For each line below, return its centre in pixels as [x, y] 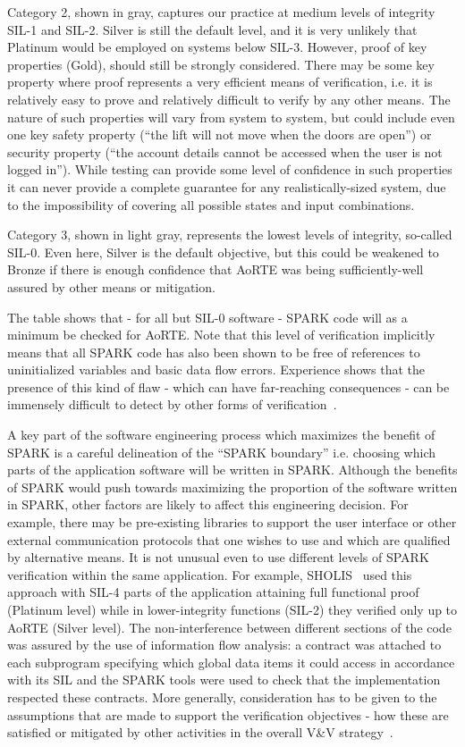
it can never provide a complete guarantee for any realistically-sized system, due [227, 186]
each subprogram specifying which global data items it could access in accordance [231, 662]
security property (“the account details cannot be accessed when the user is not [225, 151]
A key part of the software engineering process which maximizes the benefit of [221, 435]
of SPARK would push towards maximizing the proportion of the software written [232, 487]
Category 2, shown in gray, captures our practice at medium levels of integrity [221, 12]
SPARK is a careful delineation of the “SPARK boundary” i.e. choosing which [222, 452]
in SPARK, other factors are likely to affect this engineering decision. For [208, 504]
